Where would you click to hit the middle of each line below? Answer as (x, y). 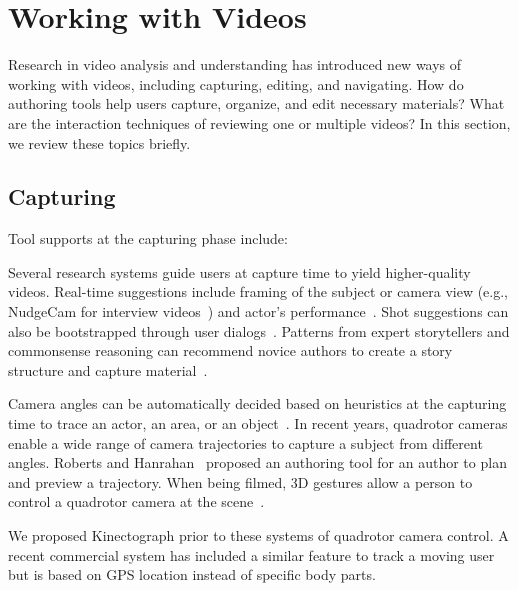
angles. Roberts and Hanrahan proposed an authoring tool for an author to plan (257, 462)
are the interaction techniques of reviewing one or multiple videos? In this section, (259, 122)
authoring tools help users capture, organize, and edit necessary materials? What (256, 103)
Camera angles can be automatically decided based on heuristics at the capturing (257, 403)
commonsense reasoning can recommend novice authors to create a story (230, 350)
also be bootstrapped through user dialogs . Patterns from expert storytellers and (259, 330)
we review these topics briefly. (99, 142)
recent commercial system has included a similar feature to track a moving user (251, 554)
